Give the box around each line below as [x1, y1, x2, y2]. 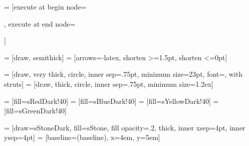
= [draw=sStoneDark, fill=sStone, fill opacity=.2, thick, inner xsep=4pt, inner [4, 122, 245, 132]
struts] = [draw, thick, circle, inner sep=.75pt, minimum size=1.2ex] [4, 78, 213, 89]
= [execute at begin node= [4, 2, 87, 12]
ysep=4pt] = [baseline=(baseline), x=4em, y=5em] [4, 132, 160, 142]
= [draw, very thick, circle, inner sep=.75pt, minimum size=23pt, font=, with [4, 69, 242, 79]
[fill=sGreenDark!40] [4, 105, 67, 116]
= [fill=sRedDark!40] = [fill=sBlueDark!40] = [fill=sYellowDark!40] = [4, 95, 219, 106]
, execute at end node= [4, 18, 76, 29]
